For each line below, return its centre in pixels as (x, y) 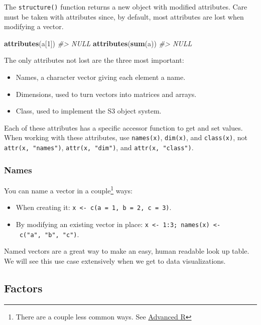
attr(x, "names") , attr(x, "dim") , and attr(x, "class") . (99, 147)
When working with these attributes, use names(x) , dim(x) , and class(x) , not (126, 137)
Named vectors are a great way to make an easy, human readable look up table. (127, 251)
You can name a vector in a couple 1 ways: (68, 189)
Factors (23, 288)
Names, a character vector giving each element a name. (101, 77)
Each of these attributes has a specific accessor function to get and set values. (123, 127)
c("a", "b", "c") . (49, 234)
